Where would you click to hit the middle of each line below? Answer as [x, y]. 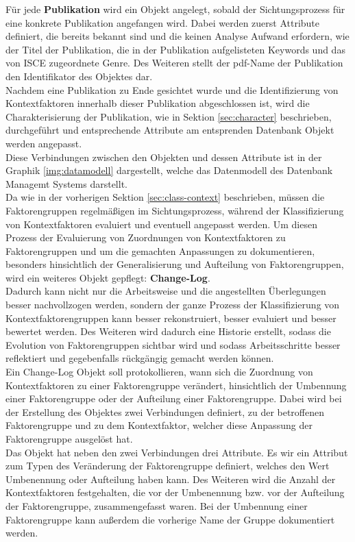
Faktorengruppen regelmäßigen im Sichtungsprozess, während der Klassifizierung [175, 210]
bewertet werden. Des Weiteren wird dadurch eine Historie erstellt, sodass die [168, 331]
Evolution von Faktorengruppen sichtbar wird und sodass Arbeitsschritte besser [173, 344]
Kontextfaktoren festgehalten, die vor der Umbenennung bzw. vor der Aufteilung [175, 492]
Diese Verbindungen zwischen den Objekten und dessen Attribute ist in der [164, 157]
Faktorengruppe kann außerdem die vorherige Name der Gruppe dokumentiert [170, 519]
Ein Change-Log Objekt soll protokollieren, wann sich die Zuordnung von [159, 372]
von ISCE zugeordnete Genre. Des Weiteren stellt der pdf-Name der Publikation [174, 63]
